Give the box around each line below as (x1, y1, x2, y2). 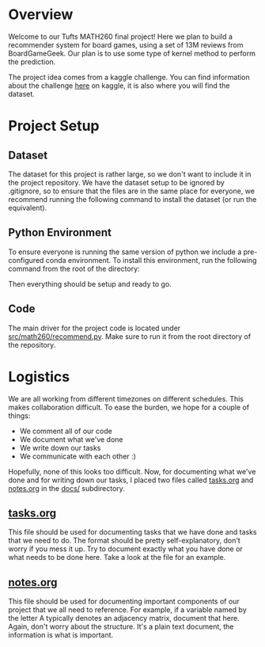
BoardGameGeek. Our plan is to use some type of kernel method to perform (8, 48, 256, 58)
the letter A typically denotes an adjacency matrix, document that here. (8, 614, 240, 623)
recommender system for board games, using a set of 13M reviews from (8, 40, 244, 49)
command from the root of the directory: (8, 264, 140, 273)
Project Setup (8, 117, 100, 135)
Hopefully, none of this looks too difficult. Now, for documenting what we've (8, 466, 256, 476)
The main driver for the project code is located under (8, 323, 181, 333)
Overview (8, 6, 74, 24)
